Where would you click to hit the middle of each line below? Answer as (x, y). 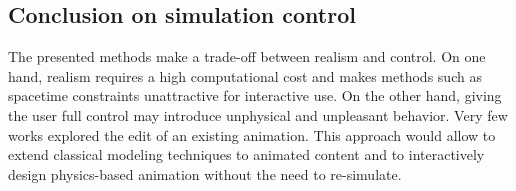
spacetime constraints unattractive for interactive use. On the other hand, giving (255, 95)
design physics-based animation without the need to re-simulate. (205, 173)
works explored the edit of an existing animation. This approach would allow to (252, 134)
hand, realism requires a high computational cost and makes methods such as (245, 75)
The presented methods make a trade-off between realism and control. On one (247, 56)
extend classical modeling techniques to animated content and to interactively (246, 154)
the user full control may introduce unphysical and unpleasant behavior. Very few (258, 114)
